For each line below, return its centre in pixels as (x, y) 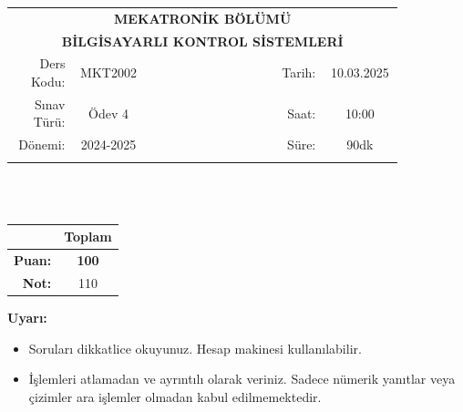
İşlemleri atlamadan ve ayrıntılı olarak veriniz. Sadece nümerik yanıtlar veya (242, 379)
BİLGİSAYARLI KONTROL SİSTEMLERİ (202, 41)
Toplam (88, 237)
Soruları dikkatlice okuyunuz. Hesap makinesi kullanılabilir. (195, 348)
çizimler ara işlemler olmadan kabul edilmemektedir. (175, 396)
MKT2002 (108, 72)
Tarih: (299, 72)
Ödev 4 (108, 113)
